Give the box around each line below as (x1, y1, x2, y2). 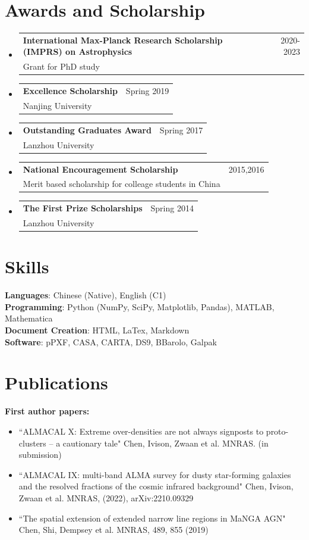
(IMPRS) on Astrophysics (23, 45, 133, 58)
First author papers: (5, 405, 90, 417)
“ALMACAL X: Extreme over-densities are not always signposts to (18, 424, 264, 437)
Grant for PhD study (23, 60, 100, 73)
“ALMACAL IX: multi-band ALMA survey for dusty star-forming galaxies (18, 468, 291, 480)
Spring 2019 (125, 85, 169, 97)
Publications (5, 370, 108, 395)
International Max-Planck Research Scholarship (23, 33, 223, 46)
